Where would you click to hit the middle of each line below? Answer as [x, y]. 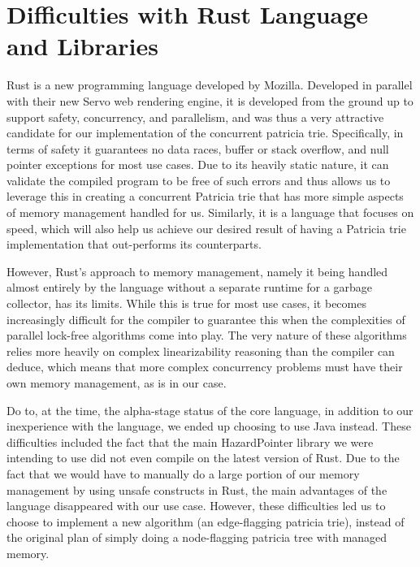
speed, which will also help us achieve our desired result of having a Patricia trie [206, 228]
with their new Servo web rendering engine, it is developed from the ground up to [210, 100]
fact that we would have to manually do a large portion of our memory [183, 473]
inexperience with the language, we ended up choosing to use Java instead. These [209, 426]
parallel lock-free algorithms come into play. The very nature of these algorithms [207, 335]
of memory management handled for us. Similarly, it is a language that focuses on [210, 212]
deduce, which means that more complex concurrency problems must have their [205, 367]
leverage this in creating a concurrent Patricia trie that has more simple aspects [205, 196]
